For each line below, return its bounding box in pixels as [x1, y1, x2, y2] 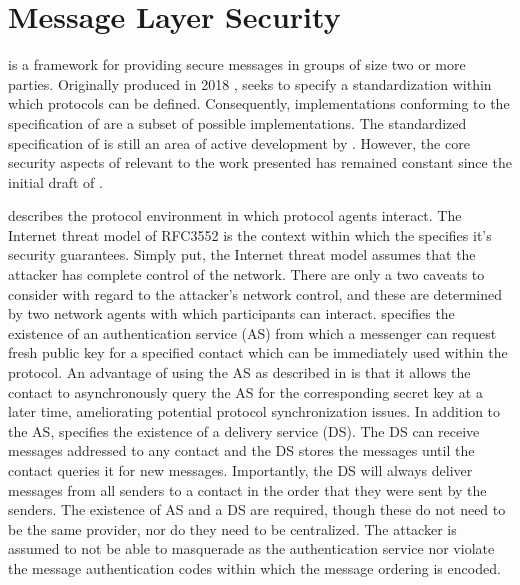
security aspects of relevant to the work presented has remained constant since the [8, 152, 512, 173]
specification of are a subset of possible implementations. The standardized [8, 112, 467, 133]
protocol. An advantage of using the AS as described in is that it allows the [8, 362, 471, 383]
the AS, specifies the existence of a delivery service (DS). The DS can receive [8, 420, 480, 441]
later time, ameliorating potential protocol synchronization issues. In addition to [8, 401, 501, 422]
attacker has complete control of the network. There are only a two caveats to [8, 264, 485, 285]
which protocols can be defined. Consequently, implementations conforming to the [8, 93, 510, 114]
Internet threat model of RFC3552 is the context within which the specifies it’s [8, 224, 492, 245]
